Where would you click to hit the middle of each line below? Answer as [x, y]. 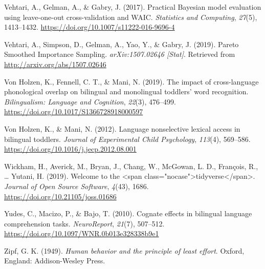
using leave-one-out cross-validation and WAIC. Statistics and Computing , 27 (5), [131, 17]
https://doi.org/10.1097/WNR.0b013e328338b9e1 [82, 233]
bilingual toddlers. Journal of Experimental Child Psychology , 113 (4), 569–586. [127, 139]
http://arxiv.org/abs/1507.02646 [55, 64]
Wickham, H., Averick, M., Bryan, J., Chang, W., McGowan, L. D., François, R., [131, 166]
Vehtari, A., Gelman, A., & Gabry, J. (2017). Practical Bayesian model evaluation [133, 7]
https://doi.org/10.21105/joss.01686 [60, 196]
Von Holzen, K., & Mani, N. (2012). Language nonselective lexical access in [122, 128]
